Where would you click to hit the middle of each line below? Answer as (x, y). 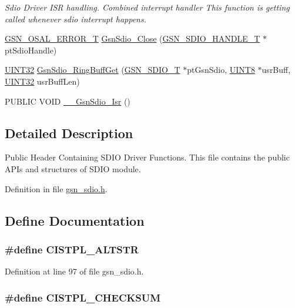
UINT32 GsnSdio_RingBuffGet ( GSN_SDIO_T (93, 70)
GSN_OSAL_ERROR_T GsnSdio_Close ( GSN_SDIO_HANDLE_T (133, 38)
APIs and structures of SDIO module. (73, 168)
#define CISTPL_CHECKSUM (83, 297)
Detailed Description (69, 133)
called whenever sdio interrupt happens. (76, 19)
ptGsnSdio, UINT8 (221, 70)
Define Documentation (75, 220)
